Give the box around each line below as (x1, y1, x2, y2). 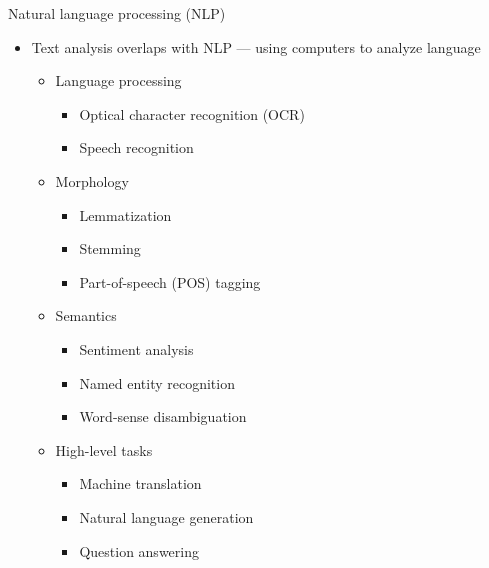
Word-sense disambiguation (79, 406, 247, 427)
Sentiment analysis (79, 338, 194, 359)
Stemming (79, 238, 141, 259)
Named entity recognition (79, 372, 235, 393)
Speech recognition (79, 137, 194, 158)
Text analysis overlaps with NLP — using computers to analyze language (31, 36, 481, 57)
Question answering (79, 540, 199, 561)
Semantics (55, 305, 117, 326)
